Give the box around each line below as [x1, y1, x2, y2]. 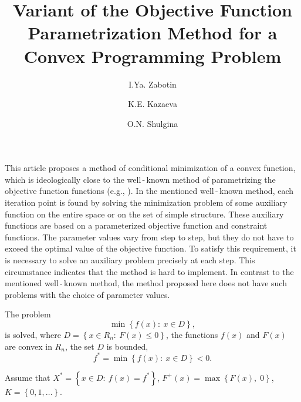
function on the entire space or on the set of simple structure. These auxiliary [5, 207, 284, 220]
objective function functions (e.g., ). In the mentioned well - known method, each [5, 185, 294, 197]
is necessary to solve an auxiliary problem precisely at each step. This [5, 254, 255, 266]
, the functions [165, 329, 218, 340]
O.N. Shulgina [127, 117, 178, 129]
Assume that [5, 371, 50, 383]
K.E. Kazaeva [128, 98, 177, 110]
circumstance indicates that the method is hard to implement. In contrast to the [5, 265, 294, 277]
